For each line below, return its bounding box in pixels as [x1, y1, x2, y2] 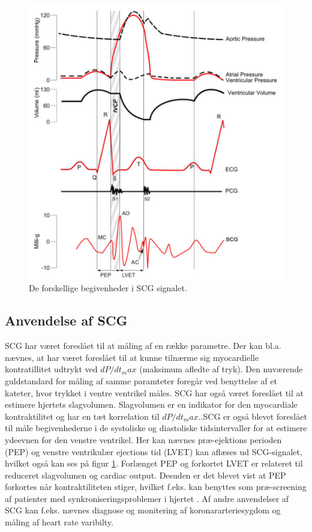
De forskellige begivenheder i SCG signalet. [29, 282, 187, 294]
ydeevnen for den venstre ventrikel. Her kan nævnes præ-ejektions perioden [5, 433, 282, 446]
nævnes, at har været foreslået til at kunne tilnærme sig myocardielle [5, 351, 259, 363]
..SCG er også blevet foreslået [198, 410, 307, 422]
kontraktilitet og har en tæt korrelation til [5, 410, 160, 422]
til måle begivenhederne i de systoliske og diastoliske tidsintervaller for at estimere [5, 422, 307, 434]
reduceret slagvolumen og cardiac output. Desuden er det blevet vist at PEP [5, 468, 286, 481]
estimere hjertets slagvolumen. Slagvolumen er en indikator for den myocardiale [5, 398, 298, 411]
